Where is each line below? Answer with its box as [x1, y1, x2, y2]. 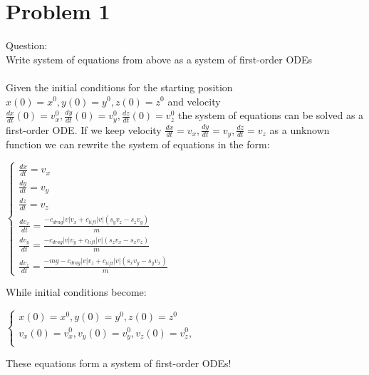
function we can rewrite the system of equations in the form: [6, 137, 270, 151]
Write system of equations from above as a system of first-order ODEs [6, 51, 313, 66]
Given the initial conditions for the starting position [6, 79, 233, 94]
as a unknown [269, 122, 330, 137]
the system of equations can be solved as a [177, 108, 364, 123]
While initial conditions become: [6, 284, 147, 299]
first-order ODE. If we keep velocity [6, 122, 162, 137]
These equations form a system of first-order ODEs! [6, 356, 232, 371]
